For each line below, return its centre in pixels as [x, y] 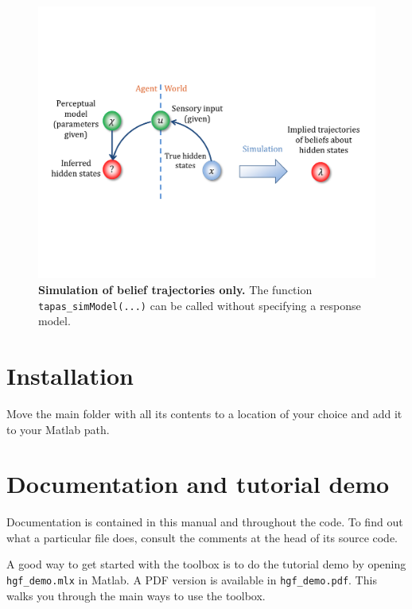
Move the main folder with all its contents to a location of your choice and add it [204, 413]
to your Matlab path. [58, 429]
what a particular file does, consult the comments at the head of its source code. [202, 537]
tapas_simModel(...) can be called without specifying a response [200, 305]
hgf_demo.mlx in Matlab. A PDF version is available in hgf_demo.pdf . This [192, 580]
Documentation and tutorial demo [198, 484]
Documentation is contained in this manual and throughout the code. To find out [205, 522]
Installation [70, 376]
